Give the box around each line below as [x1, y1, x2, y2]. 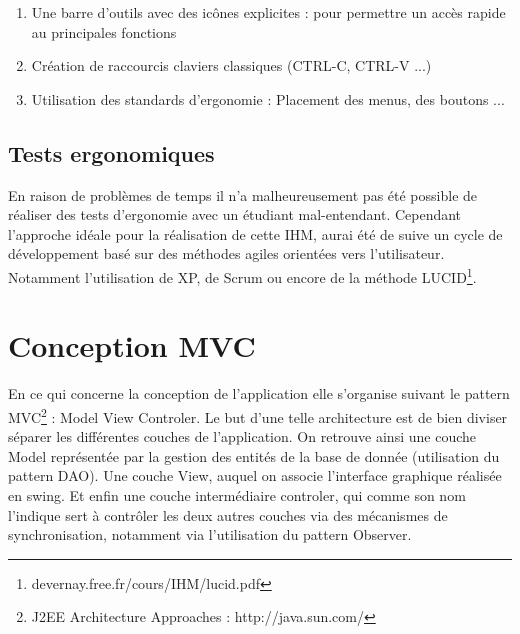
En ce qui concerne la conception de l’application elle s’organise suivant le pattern [8, 383, 510, 404]
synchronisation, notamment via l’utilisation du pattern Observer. [8, 524, 412, 545]
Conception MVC [8, 325, 256, 366]
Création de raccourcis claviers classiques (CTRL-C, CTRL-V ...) [31, 55, 432, 76]
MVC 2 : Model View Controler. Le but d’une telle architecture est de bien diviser [8, 403, 508, 427]
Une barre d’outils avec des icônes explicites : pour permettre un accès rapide [31, 2, 506, 22]
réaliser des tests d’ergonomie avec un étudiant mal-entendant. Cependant [8, 204, 462, 225]
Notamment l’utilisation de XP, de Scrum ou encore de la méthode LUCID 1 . [8, 263, 477, 287]
